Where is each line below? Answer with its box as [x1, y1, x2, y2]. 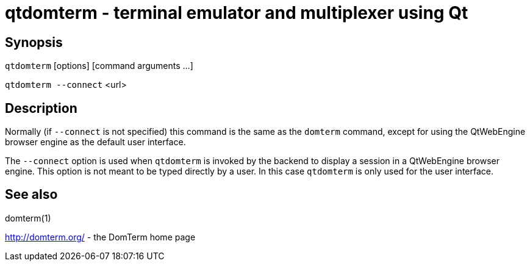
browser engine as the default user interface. [5, 137, 186, 148]
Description [5, 100, 77, 116]
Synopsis [5, 34, 63, 50]
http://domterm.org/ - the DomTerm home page [5, 231, 196, 242]
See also [5, 187, 58, 203]
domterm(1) [5, 212, 51, 223]
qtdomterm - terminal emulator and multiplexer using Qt [5, 2, 468, 23]
